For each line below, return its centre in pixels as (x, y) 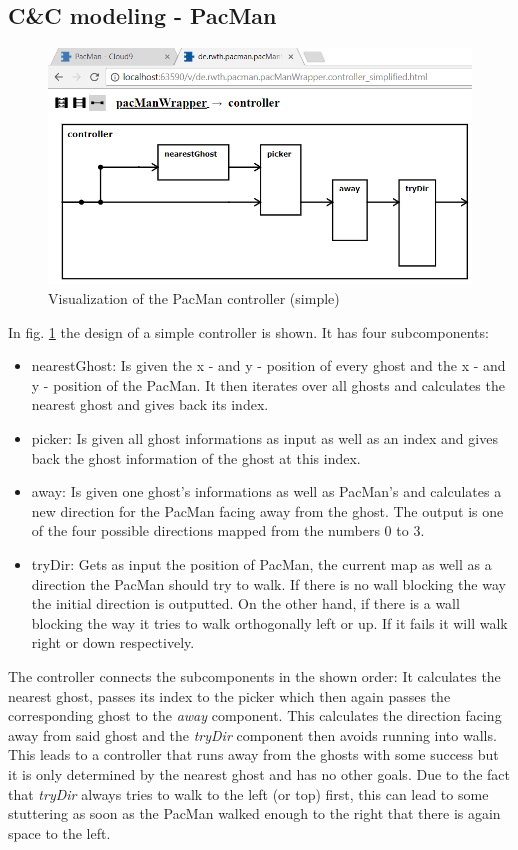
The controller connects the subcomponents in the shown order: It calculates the (254, 675)
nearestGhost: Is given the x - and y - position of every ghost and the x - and (268, 365)
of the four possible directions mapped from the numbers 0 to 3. (228, 530)
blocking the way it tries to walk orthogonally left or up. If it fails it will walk (269, 622)
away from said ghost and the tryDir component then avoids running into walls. (252, 734)
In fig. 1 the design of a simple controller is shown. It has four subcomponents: (248, 331)
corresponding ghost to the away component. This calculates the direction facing (255, 715)
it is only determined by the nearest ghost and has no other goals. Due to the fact (259, 773)
